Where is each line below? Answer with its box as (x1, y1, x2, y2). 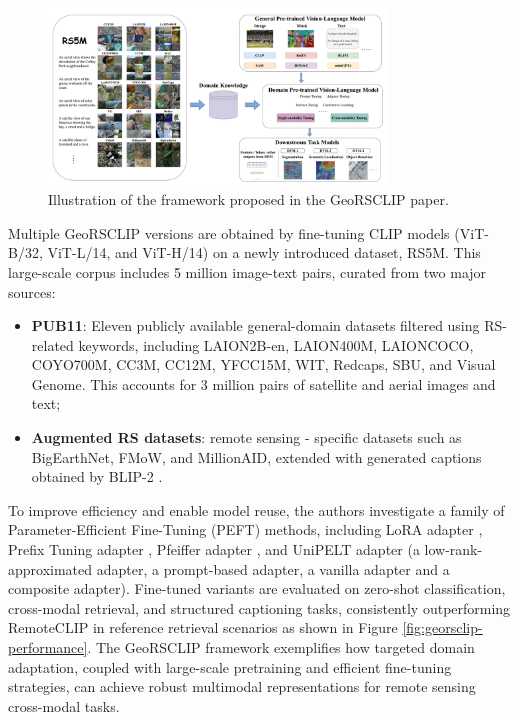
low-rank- (424, 539, 483, 560)
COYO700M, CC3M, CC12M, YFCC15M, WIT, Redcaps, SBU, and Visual (31, 354, 496, 375)
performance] (8, 637, 88, 657)
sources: (8, 281, 56, 302)
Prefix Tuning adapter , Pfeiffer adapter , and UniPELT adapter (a (8, 539, 420, 560)
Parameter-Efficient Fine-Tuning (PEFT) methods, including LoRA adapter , (8, 519, 483, 540)
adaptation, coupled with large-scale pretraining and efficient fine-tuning (8, 656, 452, 677)
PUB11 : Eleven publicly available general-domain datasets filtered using (31, 315, 480, 336)
